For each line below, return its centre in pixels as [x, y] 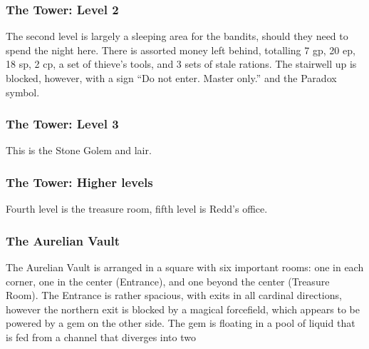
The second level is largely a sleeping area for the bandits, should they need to [177, 36]
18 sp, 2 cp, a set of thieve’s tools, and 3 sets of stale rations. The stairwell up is [181, 64]
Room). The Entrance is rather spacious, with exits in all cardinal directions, [174, 295]
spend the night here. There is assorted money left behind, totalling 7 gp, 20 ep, [181, 50]
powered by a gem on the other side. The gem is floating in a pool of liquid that [181, 323]
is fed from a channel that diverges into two [101, 337]
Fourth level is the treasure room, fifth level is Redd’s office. [137, 209]
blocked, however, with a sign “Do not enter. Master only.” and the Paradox [171, 78]
